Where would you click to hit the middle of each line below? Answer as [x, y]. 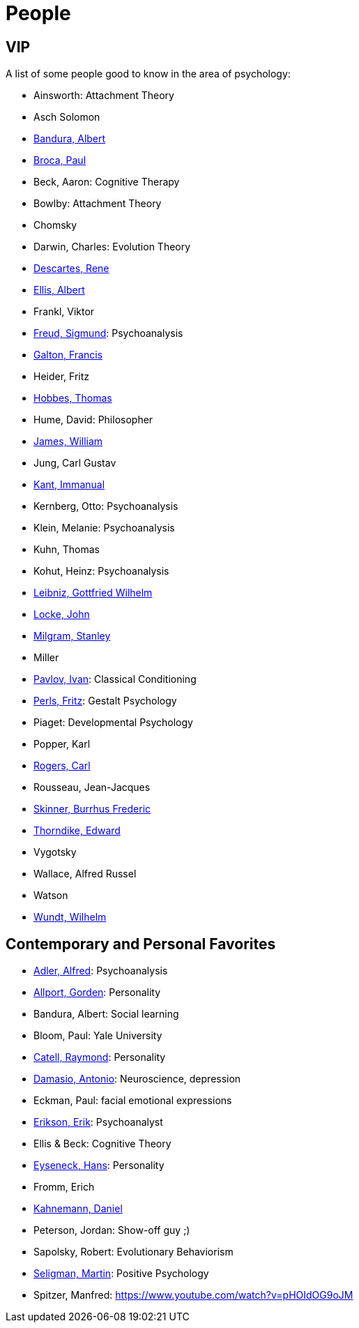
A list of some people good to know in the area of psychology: [148, 74]
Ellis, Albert [59, 290]
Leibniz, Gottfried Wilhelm [93, 593]
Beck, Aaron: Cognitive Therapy [107, 182]
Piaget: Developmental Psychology [113, 723]
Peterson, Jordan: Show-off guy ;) [112, 1230]
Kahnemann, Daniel [78, 1209]
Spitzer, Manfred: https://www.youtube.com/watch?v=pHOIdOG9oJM [193, 1295]
